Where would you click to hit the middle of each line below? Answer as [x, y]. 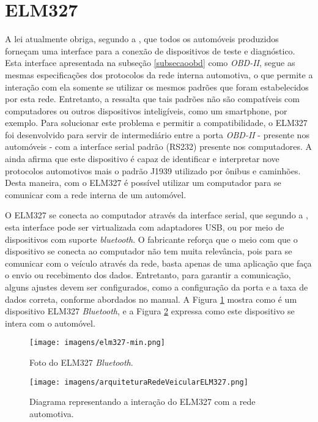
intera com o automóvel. [50, 323]
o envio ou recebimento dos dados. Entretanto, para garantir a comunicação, [148, 275]
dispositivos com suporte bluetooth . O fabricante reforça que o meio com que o [151, 239]
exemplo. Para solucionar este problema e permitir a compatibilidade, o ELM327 [156, 123]
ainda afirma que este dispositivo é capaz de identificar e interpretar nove [142, 159]
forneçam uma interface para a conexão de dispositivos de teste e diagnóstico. [150, 50]
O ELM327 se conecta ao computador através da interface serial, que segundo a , [157, 215]
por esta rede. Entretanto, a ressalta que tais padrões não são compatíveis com [152, 99]
